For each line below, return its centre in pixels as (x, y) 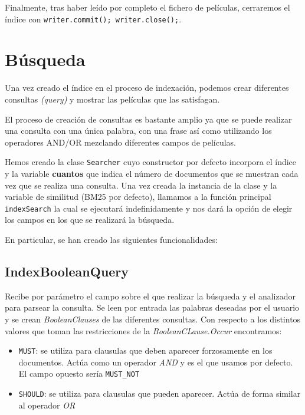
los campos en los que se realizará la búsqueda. (90, 220)
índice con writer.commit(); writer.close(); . (93, 19)
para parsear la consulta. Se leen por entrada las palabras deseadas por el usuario (152, 307)
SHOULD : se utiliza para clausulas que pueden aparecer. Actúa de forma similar (160, 393)
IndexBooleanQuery (67, 271)
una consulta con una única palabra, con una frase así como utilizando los (138, 131)
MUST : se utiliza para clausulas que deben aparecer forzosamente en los (145, 350)
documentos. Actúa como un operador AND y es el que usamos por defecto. (156, 362)
